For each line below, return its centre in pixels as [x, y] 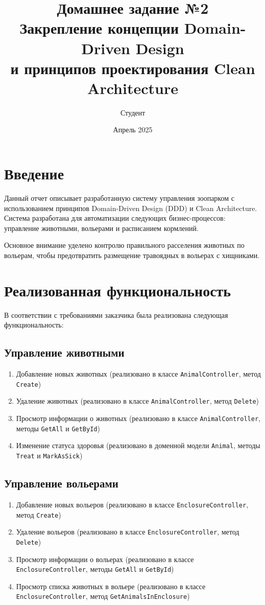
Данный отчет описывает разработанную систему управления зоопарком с [119, 198]
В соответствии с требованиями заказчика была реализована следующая [116, 315]
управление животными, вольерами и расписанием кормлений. [101, 228]
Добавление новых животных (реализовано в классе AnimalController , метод [138, 374]
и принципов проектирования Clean [133, 68]
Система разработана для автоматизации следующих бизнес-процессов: [115, 218]
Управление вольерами [61, 483]
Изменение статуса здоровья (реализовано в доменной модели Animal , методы [138, 445]
